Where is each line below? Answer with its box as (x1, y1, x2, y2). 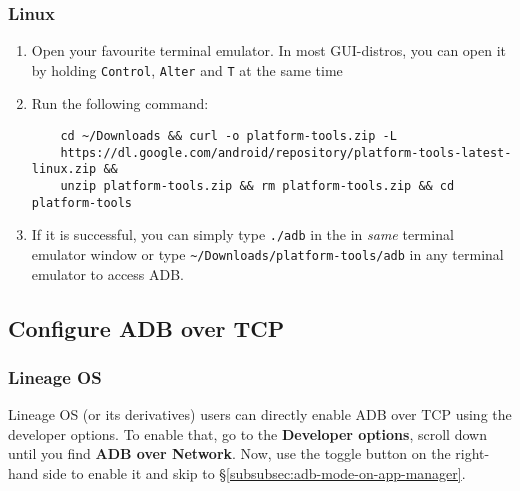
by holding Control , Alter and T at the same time (31, 59, 343, 80)
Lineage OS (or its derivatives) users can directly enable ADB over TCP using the (8, 404, 512, 425)
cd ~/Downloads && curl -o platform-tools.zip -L (60, 129, 397, 144)
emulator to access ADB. (31, 263, 185, 284)
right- (455, 443, 490, 464)
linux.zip (31, 162, 97, 177)
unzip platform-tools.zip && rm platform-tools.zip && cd (60, 179, 455, 194)
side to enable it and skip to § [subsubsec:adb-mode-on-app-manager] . (43, 463, 466, 484)
